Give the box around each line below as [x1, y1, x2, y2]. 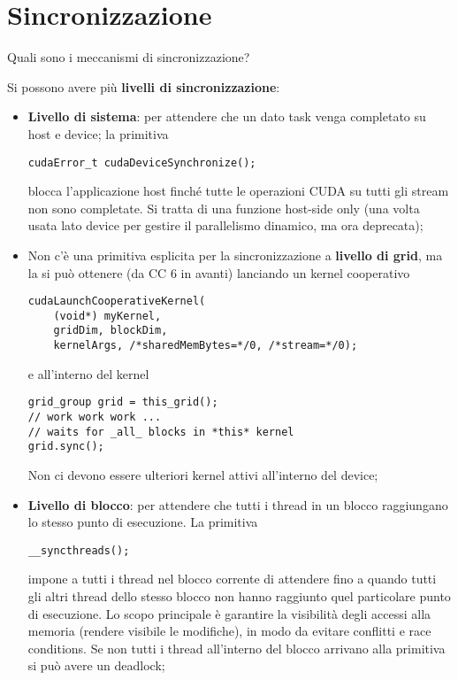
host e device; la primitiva [27, 124, 169, 143]
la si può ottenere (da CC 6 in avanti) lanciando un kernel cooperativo [27, 263, 410, 282]
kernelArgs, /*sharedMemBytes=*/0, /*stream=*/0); [53, 339, 358, 352]
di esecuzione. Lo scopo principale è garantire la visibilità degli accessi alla [27, 604, 431, 622]
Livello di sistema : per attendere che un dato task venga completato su [27, 107, 426, 126]
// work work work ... [27, 411, 162, 423]
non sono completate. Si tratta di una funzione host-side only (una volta [27, 198, 420, 217]
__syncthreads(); [27, 544, 130, 557]
